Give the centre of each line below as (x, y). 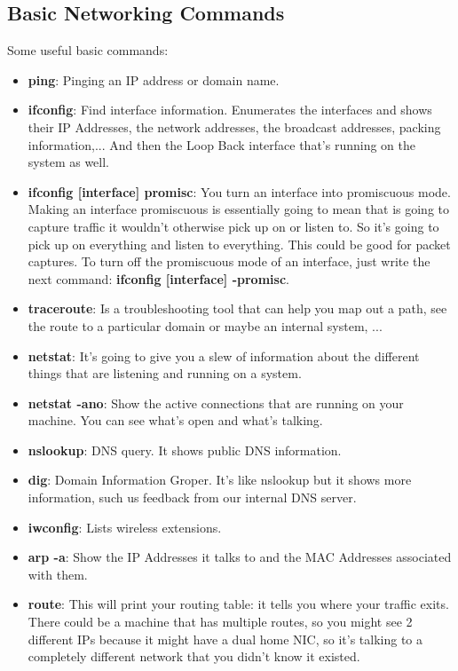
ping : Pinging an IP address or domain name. (154, 79)
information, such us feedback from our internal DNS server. (192, 497)
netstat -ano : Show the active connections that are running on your (216, 403)
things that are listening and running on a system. (165, 373)
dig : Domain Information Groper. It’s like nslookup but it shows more (220, 480)
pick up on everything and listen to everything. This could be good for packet (239, 244)
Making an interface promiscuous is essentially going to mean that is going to (238, 209)
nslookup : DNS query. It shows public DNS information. (185, 450)
